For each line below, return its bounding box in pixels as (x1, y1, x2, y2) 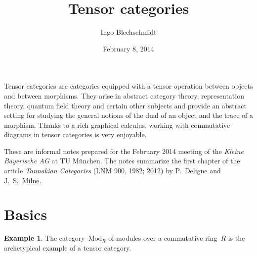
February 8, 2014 (103, 43, 154, 53)
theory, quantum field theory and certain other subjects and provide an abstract (4, 100, 247, 110)
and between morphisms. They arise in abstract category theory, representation (4, 90, 244, 101)
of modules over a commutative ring (108, 233, 217, 243)
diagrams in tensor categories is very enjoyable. (4, 129, 147, 140)
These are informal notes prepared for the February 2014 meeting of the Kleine (4, 146, 244, 156)
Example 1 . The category (4, 233, 85, 243)
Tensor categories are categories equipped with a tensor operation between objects (4, 81, 253, 91)
